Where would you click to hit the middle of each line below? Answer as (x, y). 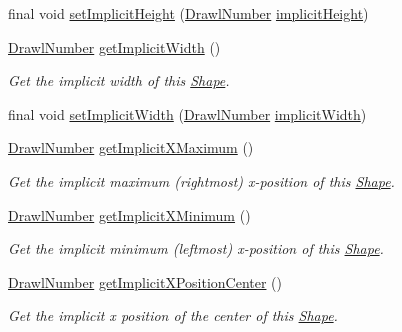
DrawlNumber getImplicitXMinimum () (129, 214)
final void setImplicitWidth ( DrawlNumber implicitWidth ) (187, 113)
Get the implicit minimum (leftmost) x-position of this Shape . (196, 248)
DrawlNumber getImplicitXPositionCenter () (145, 281)
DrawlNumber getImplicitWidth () (114, 46)
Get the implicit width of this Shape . (119, 80)
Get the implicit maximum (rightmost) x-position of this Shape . (201, 180)
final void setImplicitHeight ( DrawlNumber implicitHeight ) (188, 13)
